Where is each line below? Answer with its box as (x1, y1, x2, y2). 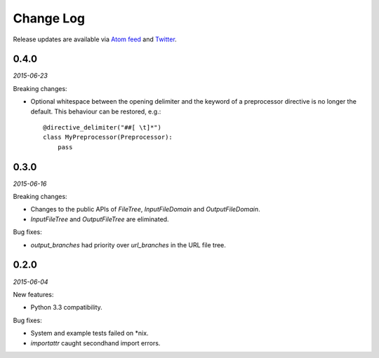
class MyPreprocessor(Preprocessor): (43, 133, 173, 142)
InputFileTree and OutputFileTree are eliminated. (30, 214, 169, 223)
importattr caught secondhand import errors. (30, 338, 161, 347)
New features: (13, 290, 54, 298)
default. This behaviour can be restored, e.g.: (30, 107, 161, 116)
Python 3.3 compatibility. (30, 303, 103, 312)
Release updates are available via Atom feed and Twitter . (13, 35, 177, 43)
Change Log (13, 11, 86, 26)
